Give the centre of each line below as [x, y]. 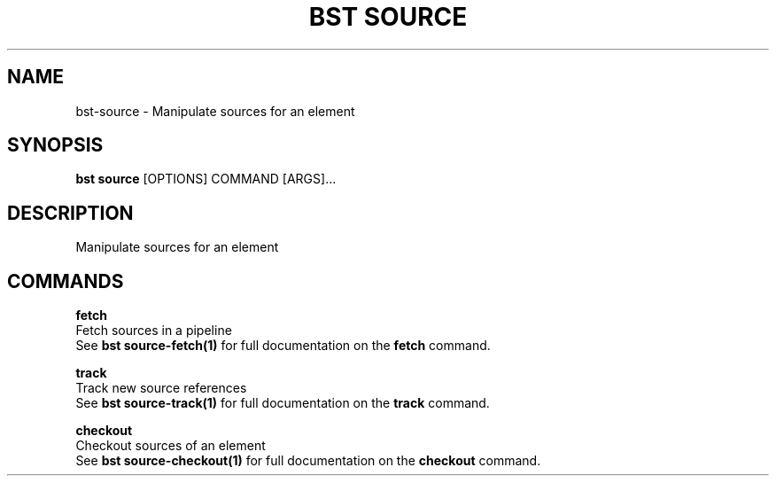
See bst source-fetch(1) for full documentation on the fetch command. [283, 346]
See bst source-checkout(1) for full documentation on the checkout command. [308, 461]
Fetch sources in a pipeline [154, 331]
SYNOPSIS [55, 145]
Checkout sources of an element [171, 446]
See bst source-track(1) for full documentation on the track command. [283, 403]
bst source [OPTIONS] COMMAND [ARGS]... [206, 179]
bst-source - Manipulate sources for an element [215, 111]
